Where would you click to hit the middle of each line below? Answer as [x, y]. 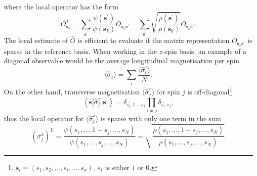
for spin [168, 92]
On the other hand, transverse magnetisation [72, 92]
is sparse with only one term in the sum [161, 118]
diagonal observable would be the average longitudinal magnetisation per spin [122, 61]
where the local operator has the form [61, 6]
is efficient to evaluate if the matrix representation [154, 40]
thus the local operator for [44, 118]
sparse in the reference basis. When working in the [81, 51]
